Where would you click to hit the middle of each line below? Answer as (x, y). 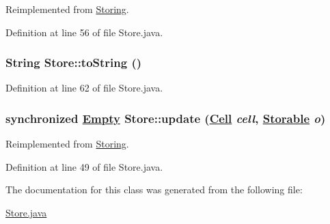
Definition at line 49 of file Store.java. (84, 166)
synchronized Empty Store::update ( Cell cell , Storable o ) (166, 118)
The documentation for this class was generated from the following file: (154, 190)
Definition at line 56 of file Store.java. (84, 32)
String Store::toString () (74, 62)
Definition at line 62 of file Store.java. (84, 88)
